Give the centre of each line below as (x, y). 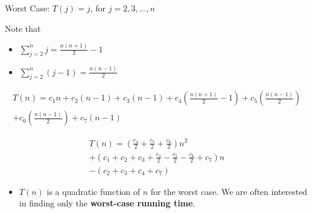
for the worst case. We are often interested (229, 191)
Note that (23, 28)
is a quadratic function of (94, 191)
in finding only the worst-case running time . (107, 203)
